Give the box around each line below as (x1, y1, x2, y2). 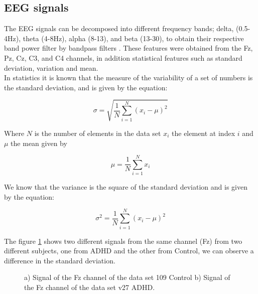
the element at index (172, 127, 235, 138)
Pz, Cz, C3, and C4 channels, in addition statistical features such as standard (4, 52, 242, 63)
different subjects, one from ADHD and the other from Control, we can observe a (4, 245, 254, 256)
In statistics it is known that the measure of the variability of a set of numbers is (4, 72, 253, 83)
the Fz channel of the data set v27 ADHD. (24, 281, 155, 292)
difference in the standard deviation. (4, 255, 115, 265)
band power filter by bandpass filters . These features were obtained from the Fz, (4, 43, 253, 53)
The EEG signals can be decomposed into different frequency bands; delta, (4, 23, 234, 34)
